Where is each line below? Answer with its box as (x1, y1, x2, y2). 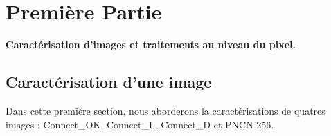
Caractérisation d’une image (6, 71, 212, 93)
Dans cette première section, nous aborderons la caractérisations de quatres (6, 103, 325, 117)
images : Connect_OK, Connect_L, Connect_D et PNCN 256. (6, 117, 274, 131)
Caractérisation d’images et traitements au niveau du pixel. (6, 37, 296, 52)
